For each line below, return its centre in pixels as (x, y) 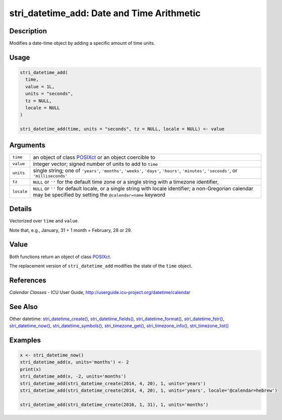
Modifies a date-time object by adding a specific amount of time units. (82, 43)
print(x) (31, 369)
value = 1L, (40, 86)
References (28, 280)
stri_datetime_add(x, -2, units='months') (73, 376)
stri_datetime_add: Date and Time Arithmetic (105, 13)
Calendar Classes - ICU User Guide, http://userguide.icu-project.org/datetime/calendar (100, 292)
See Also (23, 307)
